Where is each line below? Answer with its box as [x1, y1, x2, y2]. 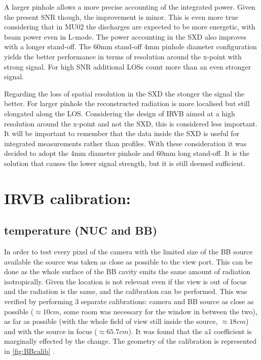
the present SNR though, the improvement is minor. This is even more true [4, 11, 238, 22]
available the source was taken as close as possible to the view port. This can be [4, 256, 253, 267]
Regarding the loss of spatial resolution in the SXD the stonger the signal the [4, 88, 245, 99]
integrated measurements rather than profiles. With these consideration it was [4, 138, 247, 148]
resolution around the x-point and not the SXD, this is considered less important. [4, 118, 257, 128]
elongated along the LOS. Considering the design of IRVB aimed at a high [4, 108, 235, 118]
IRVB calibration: [4, 187, 131, 208]
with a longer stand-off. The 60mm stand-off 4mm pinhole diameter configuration [4, 41, 257, 52]
